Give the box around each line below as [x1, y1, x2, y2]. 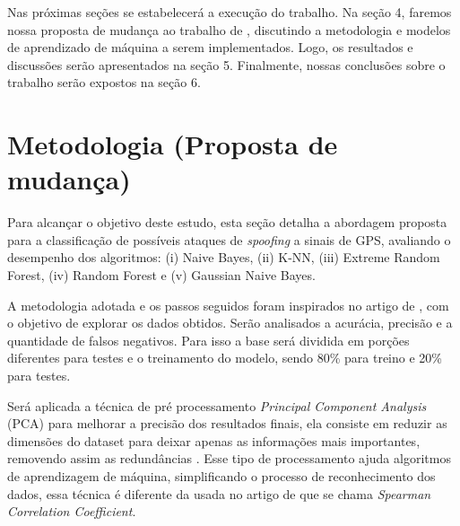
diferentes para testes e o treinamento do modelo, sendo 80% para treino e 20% [7, 348, 443, 367]
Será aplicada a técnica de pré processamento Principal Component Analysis [7, 396, 427, 415]
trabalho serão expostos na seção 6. [7, 73, 201, 92]
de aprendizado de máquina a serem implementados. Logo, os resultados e [7, 38, 413, 57]
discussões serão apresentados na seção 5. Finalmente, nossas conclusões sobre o [7, 55, 446, 74]
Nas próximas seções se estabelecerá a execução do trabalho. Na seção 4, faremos [7, 3, 452, 21]
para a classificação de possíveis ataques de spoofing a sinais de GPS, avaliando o [7, 230, 451, 249]
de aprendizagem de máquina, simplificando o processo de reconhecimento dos [7, 467, 436, 485]
